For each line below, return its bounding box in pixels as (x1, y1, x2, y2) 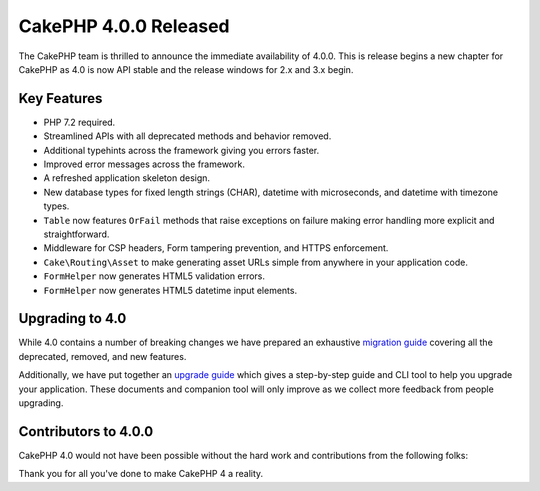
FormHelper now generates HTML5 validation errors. (43, 270, 265, 282)
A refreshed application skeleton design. (43, 172, 210, 184)
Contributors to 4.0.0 (18, 423, 154, 440)
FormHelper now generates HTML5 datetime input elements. (43, 284, 298, 296)
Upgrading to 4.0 (18, 310, 127, 327)
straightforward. (43, 228, 110, 240)
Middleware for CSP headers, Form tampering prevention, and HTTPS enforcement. (43, 242, 389, 254)
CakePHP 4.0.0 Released (18, 15, 230, 37)
